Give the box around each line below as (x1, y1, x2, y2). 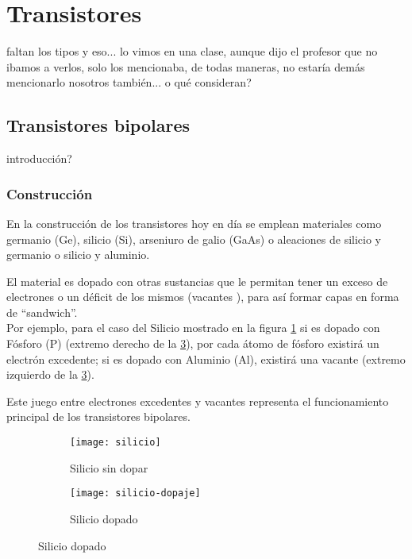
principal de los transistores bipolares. (6, 408, 191, 425)
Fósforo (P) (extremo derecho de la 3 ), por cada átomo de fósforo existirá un (6, 335, 379, 352)
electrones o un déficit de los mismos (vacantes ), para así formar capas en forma (6, 288, 399, 305)
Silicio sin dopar (70, 459, 148, 476)
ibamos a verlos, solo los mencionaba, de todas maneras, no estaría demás (6, 58, 365, 75)
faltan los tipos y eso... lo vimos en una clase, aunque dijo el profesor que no (6, 43, 378, 60)
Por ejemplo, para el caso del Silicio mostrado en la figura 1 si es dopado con (6, 319, 380, 336)
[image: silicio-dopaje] (70, 488, 201, 499)
